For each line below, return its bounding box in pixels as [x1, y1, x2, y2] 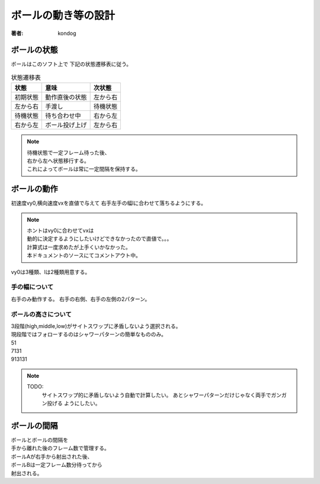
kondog [57, 30, 76, 37]
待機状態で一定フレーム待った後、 [27, 149, 110, 156]
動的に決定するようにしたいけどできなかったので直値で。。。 [27, 235, 172, 243]
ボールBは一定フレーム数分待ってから [11, 461, 103, 469]
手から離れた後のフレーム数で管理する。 [11, 445, 110, 452]
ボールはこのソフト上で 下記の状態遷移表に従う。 [11, 60, 132, 68]
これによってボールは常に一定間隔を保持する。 [27, 165, 141, 173]
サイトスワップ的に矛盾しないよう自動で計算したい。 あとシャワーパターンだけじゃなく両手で [41, 391, 271, 399]
